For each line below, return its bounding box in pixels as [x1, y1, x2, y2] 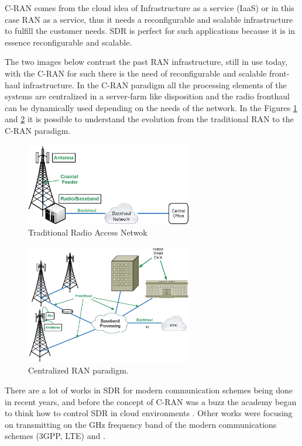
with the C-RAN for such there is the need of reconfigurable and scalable [5, 67, 267, 79]
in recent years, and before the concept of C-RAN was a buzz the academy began [5, 395, 297, 407]
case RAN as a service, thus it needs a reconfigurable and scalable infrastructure [5, 13, 293, 25]
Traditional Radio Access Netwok [28, 226, 147, 238]
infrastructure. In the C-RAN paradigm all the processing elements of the [23, 78, 287, 91]
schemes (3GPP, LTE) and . [5, 430, 105, 442]
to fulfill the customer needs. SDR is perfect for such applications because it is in [5, 25, 296, 37]
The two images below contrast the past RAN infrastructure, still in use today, [5, 56, 288, 68]
